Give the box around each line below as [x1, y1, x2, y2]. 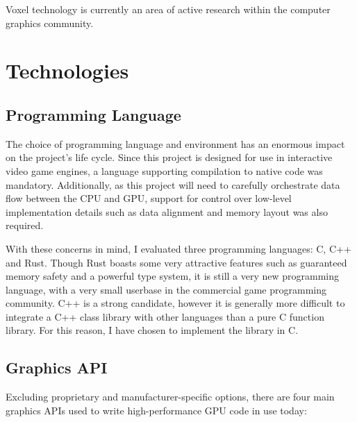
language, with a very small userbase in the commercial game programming [6, 282, 326, 296]
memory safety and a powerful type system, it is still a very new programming [6, 269, 340, 283]
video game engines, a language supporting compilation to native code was [6, 163, 323, 178]
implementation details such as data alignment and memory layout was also [6, 204, 328, 219]
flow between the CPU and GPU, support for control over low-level [6, 191, 292, 205]
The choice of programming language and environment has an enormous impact [6, 136, 345, 151]
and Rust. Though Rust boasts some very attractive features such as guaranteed [6, 255, 347, 269]
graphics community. [6, 15, 94, 30]
